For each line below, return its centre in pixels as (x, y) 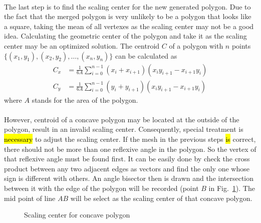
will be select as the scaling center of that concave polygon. (161, 198)
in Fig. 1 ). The (232, 188)
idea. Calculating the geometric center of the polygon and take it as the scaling (125, 36)
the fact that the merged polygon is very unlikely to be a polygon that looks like (128, 16)
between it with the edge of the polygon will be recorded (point (101, 188)
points (241, 45)
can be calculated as (146, 55)
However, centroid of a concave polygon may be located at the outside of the (122, 119)
